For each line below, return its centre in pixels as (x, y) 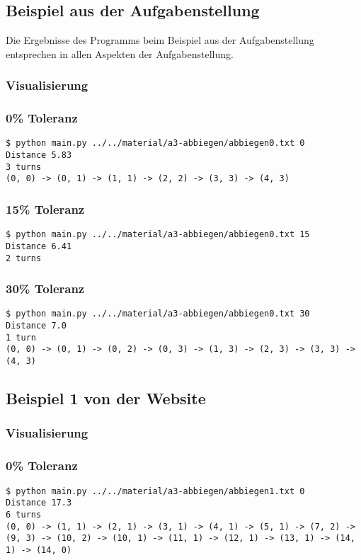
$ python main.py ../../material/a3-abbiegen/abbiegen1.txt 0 (155, 491)
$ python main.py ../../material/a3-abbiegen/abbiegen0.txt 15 (158, 235)
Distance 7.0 (36, 326)
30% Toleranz (45, 288)
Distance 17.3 (39, 503)
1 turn (21, 337)
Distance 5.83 (39, 155)
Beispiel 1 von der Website (106, 398)
